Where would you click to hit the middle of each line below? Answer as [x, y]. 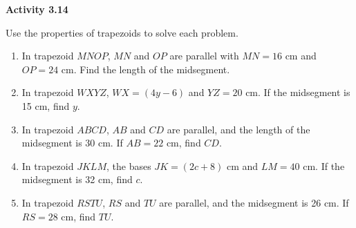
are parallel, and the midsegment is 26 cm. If [254, 202]
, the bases [129, 165]
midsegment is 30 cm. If [72, 143]
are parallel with [204, 56]
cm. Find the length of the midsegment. [146, 69]
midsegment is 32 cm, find [77, 179]
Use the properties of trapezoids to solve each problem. [122, 32]
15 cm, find [46, 105]
